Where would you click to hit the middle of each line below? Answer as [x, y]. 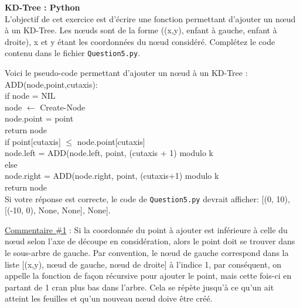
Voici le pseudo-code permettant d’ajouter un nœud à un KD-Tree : [126, 73]
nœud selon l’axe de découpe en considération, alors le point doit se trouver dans [150, 241]
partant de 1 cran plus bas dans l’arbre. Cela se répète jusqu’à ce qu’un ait [139, 287]
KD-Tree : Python [42, 7]
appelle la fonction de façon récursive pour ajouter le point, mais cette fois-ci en [148, 276]
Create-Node [63, 107]
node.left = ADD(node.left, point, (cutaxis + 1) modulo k [109, 153]
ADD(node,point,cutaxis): [51, 84]
